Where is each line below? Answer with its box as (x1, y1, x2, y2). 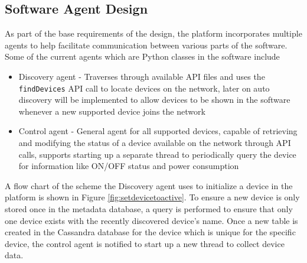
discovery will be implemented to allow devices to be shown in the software (18, 93, 290, 106)
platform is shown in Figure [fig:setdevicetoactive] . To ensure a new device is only (5, 191, 300, 203)
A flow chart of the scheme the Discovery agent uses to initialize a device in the (5, 179, 293, 191)
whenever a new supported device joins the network (18, 105, 205, 117)
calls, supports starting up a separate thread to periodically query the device (18, 148, 296, 160)
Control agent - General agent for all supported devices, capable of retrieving (18, 125, 298, 137)
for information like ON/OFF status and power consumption (18, 160, 239, 172)
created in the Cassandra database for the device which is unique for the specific (5, 226, 296, 238)
